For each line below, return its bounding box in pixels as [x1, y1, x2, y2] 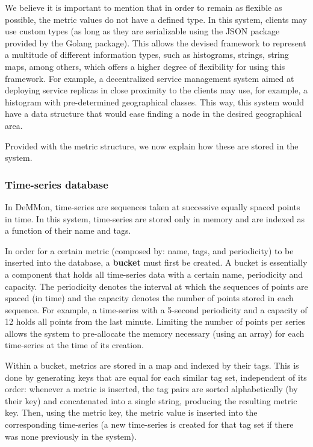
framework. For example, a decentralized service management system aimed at [5, 72, 294, 84]
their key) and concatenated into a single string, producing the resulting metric [5, 394, 297, 407]
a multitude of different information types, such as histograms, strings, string [5, 48, 289, 61]
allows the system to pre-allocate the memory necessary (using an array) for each [5, 327, 305, 339]
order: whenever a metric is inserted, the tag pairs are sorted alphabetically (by [5, 383, 298, 395]
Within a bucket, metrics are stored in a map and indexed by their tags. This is [5, 359, 299, 372]
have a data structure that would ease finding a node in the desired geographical [5, 107, 302, 120]
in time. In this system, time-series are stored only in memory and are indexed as [5, 212, 305, 225]
